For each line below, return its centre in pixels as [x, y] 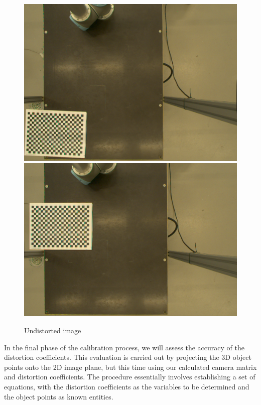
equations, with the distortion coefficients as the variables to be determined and [127, 387]
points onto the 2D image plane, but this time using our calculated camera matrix [130, 367]
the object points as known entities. [59, 396]
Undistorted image [53, 330]
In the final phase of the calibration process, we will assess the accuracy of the [124, 347]
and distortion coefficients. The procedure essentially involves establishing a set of [130, 377]
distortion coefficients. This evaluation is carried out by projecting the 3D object [128, 357]
